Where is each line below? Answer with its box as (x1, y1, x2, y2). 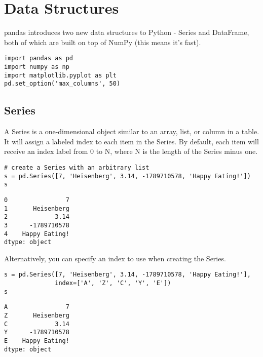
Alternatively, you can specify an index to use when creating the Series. (4, 253, 226, 263)
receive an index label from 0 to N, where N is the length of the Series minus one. (4, 146, 258, 156)
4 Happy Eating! (4, 230, 69, 237)
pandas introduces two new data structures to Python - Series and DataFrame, (4, 27, 249, 37)
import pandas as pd (4, 55, 73, 62)
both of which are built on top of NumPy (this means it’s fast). (4, 36, 201, 47)
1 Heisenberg (4, 205, 69, 212)
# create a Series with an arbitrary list (4, 164, 149, 171)
